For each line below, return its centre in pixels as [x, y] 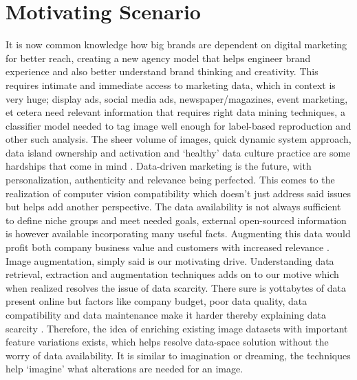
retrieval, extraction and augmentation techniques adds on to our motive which [172, 274]
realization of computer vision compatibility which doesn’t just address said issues [178, 193]
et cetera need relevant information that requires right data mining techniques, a [175, 112]
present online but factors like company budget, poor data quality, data [156, 301]
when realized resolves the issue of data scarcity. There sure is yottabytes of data [176, 287]
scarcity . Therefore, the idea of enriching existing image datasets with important [177, 328]
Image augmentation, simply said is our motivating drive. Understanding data [170, 260]
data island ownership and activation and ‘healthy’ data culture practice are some [178, 152]
